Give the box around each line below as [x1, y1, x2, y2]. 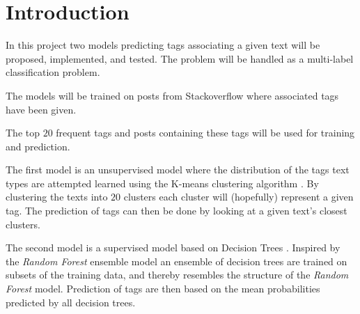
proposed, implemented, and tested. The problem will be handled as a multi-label [6, 51, 354, 65]
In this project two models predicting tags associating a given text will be [6, 38, 320, 52]
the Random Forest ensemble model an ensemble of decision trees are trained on [6, 253, 347, 268]
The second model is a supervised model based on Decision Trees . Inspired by [6, 240, 341, 255]
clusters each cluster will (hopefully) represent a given [123, 189, 354, 204]
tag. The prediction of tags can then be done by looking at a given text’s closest [6, 203, 347, 218]
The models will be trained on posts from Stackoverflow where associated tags [6, 88, 339, 102]
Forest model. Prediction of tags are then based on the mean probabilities [6, 281, 320, 296]
